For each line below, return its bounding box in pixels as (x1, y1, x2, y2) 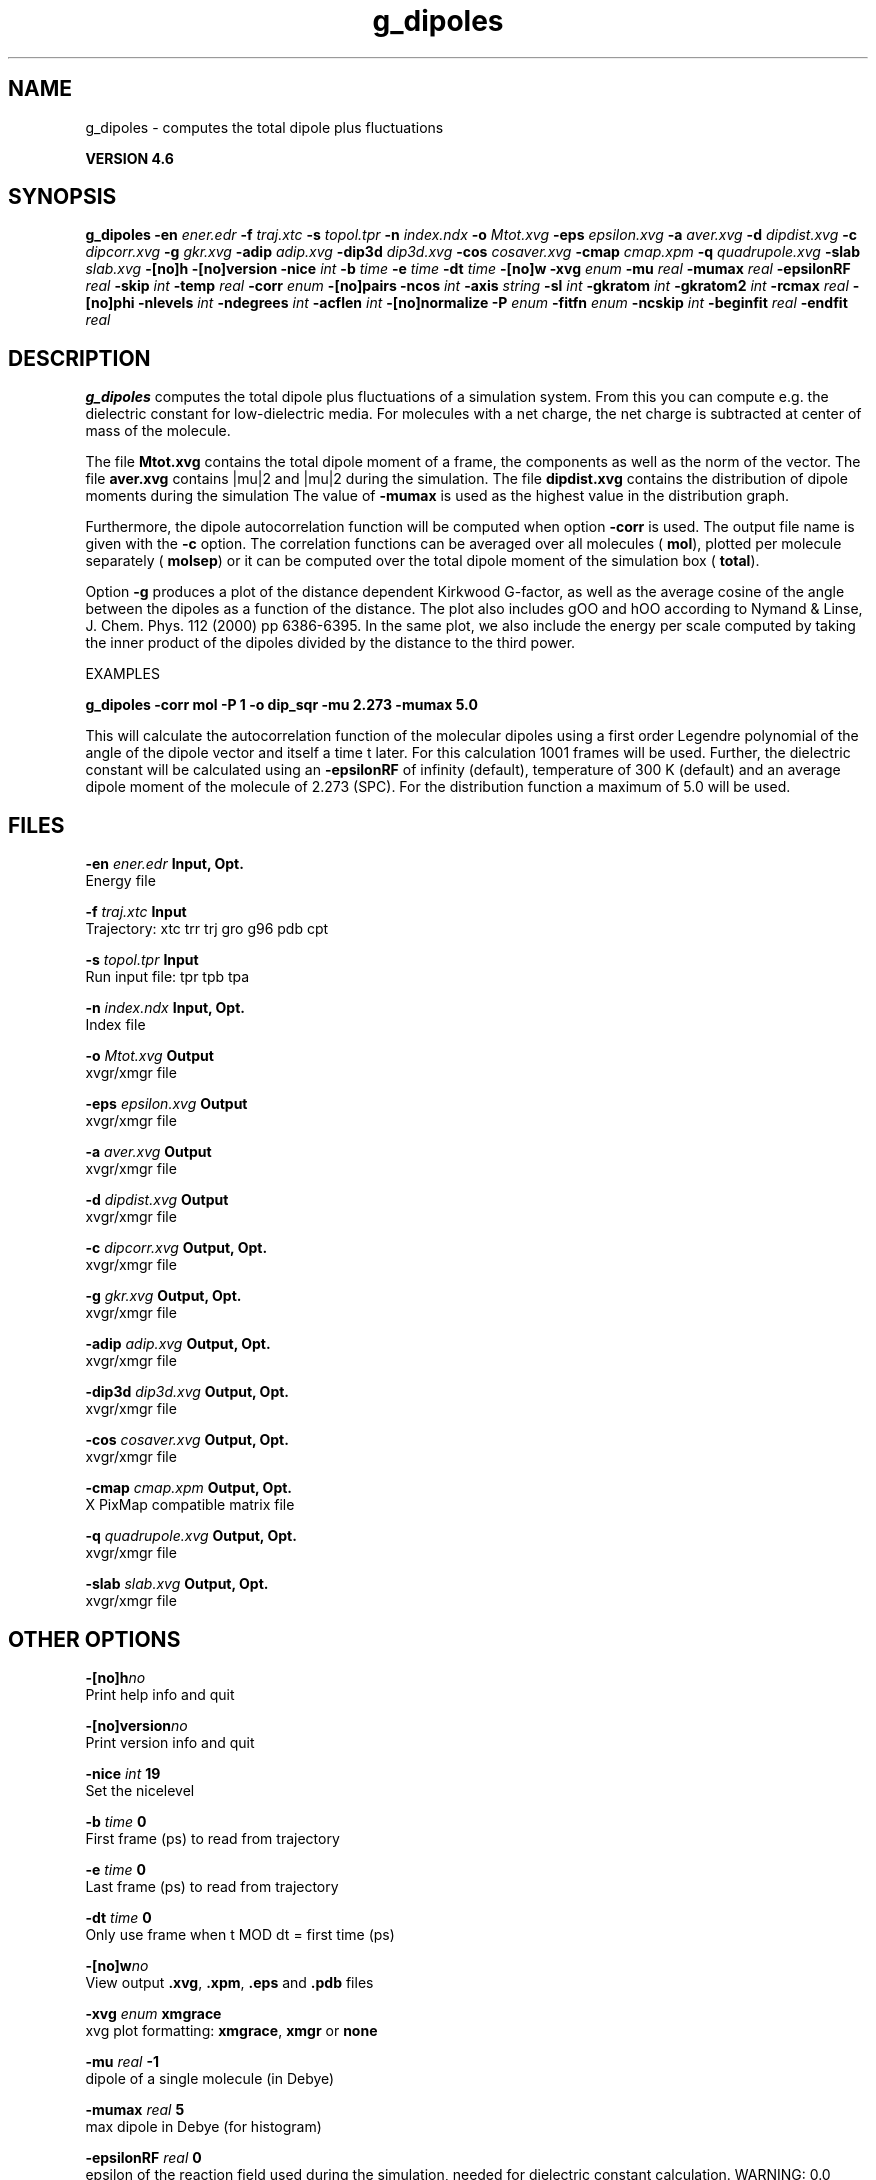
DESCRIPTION (8, 345, 151, 371)
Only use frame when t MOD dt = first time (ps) (85, 1925, 395, 1943)
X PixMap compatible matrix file (85, 1496, 295, 1514)
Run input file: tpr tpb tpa (85, 968, 250, 986)
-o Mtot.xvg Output (85, 1047, 214, 1065)
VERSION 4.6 (85, 149, 174, 167)
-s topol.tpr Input (85, 951, 199, 969)
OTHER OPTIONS (8, 1626, 181, 1652)
